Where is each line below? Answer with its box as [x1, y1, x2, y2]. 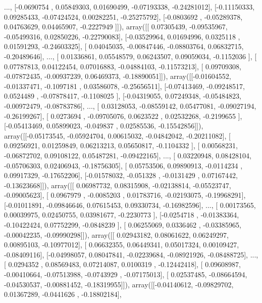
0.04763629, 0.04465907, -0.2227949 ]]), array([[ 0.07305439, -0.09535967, [4, 21, 228, 32]
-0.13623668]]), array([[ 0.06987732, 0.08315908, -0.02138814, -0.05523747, [4, 180, 231, 190]
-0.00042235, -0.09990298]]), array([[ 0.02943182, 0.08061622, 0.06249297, [4, 229, 229, 240]
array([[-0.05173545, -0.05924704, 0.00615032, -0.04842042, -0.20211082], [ [4, 130, 231, 141]
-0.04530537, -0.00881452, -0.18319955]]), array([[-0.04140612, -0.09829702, [4, 279, 234, 289]
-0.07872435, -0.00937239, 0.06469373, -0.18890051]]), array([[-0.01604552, [4, 71, 231, 81]
